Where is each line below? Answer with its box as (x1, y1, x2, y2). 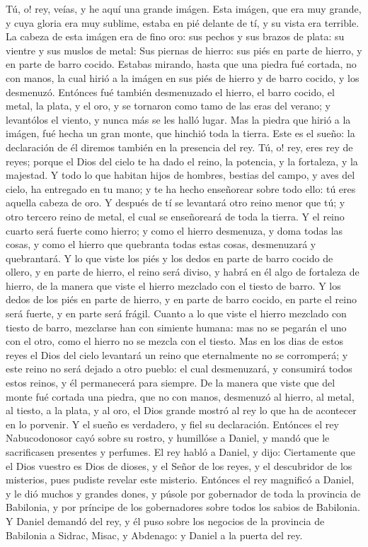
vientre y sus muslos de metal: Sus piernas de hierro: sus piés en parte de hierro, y (6, 42, 362, 57)
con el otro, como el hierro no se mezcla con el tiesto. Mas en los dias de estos (6, 334, 343, 348)
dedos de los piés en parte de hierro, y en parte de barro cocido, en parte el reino (6, 292, 357, 307)
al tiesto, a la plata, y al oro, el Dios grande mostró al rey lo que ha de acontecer (6, 403, 357, 418)
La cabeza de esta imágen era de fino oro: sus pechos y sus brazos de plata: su (6, 29, 345, 44)
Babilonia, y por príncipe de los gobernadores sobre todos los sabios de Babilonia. (6, 500, 360, 514)
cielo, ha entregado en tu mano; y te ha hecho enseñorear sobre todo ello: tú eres (6, 181, 356, 196)
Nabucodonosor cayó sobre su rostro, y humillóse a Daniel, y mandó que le (6, 430, 330, 445)
